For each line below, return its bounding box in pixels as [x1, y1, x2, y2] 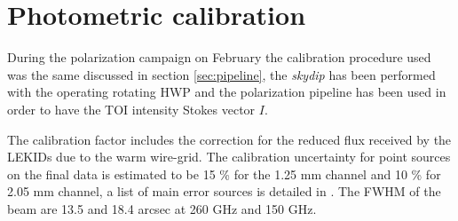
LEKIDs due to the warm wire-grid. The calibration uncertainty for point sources [7, 147, 451, 166]
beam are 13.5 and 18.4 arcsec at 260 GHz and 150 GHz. [7, 199, 317, 217]
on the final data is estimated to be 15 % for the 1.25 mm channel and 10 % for [7, 164, 441, 183]
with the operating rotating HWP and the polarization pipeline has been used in [7, 83, 446, 101]
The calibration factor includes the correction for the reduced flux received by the [7, 130, 452, 148]
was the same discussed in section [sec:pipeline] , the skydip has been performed [7, 65, 436, 83]
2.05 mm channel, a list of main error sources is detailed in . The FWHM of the [7, 182, 441, 201]
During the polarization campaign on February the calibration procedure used [7, 48, 431, 67]
